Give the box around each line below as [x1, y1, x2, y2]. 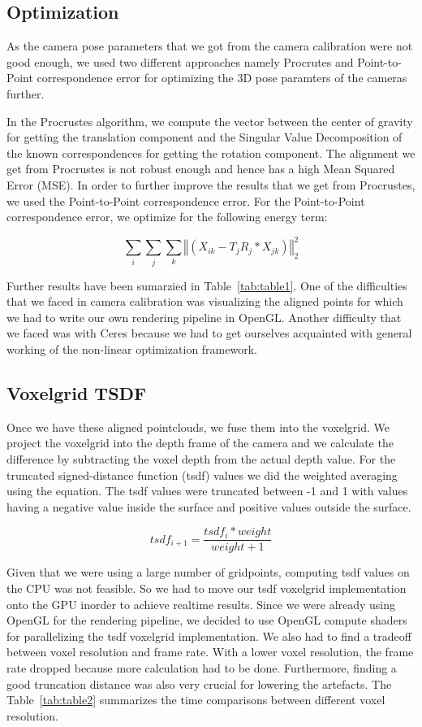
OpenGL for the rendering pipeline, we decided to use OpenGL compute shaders [6, 612, 407, 629]
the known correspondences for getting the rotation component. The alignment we [6, 144, 416, 161]
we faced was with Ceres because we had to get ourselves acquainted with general [6, 324, 412, 342]
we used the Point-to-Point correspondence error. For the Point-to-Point [6, 192, 365, 209]
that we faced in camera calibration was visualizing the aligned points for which [6, 293, 403, 310]
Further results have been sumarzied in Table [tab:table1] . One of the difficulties [6, 276, 407, 294]
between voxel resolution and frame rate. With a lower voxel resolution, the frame [6, 643, 414, 660]
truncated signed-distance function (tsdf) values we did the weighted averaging [6, 466, 398, 483]
